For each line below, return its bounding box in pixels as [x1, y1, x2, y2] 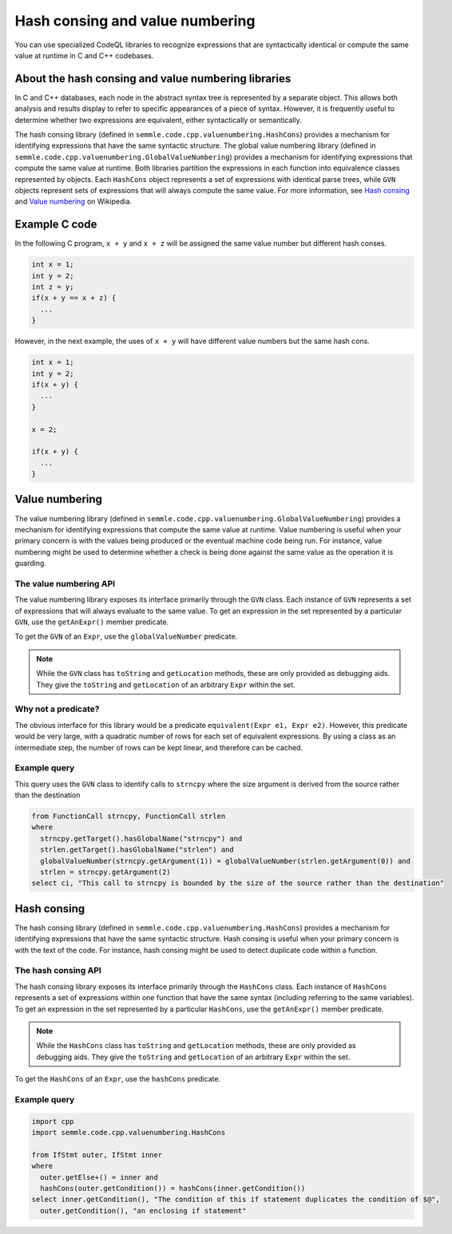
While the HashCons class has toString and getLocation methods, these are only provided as [36, 1041, 356, 1050]
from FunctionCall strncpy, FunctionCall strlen [31, 812, 226, 821]
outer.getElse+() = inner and [40, 1173, 159, 1181]
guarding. [14, 559, 47, 568]
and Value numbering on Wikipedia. [14, 196, 132, 207]
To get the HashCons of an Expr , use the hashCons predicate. [14, 1074, 221, 1084]
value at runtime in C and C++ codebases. [14, 50, 154, 60]
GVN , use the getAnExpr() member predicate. [14, 617, 169, 627]
